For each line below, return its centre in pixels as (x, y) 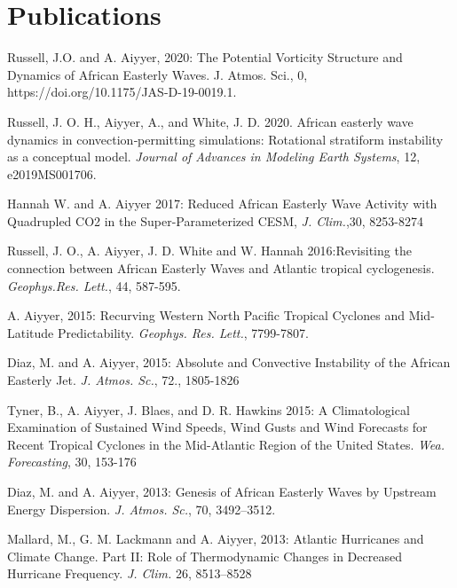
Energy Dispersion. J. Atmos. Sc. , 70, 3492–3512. (142, 509)
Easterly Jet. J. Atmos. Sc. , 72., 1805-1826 (123, 380)
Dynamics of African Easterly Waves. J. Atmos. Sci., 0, (158, 74)
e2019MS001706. (52, 173)
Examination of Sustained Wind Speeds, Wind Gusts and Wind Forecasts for (217, 427)
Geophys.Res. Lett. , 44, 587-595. (94, 285)
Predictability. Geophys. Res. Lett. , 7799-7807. (183, 332)
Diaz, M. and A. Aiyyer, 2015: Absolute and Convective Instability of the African (229, 362)
